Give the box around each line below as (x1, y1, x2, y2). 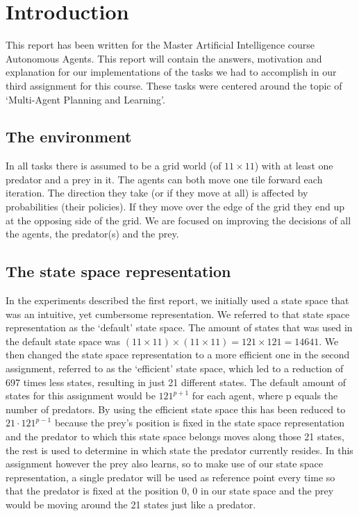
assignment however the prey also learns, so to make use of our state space (6, 456, 323, 471)
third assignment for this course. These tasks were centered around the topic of (6, 78, 342, 92)
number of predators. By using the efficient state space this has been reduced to (6, 401, 346, 416)
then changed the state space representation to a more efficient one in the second (6, 347, 350, 362)
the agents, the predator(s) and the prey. (6, 226, 179, 241)
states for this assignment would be (6, 388, 156, 403)
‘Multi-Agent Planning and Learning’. (6, 92, 165, 106)
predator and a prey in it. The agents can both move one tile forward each (6, 172, 323, 186)
